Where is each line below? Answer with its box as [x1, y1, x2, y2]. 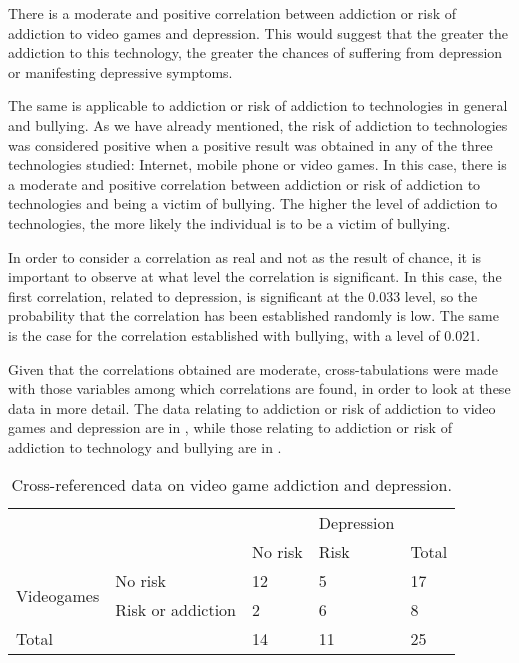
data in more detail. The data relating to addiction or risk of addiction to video [8, 397, 496, 418]
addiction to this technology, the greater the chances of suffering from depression [8, 42, 503, 63]
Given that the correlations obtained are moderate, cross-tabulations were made [8, 358, 498, 379]
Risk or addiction [115, 598, 237, 622]
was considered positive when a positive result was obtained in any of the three [8, 134, 493, 155]
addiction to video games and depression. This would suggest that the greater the [8, 22, 508, 43]
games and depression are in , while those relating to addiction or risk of [8, 417, 452, 438]
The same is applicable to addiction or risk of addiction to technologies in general [8, 95, 508, 116]
